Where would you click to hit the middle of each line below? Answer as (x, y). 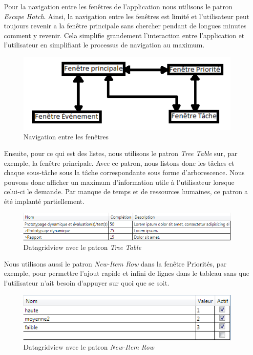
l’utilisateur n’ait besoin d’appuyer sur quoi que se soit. (87, 283)
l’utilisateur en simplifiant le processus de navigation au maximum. (104, 45)
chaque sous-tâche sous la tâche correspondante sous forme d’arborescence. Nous (124, 172)
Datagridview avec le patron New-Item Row (89, 347)
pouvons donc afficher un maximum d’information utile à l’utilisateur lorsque (119, 182)
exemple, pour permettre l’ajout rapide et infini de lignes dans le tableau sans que (127, 273)
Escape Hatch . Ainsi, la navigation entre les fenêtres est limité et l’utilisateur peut (127, 16)
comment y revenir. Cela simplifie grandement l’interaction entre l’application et (124, 35)
